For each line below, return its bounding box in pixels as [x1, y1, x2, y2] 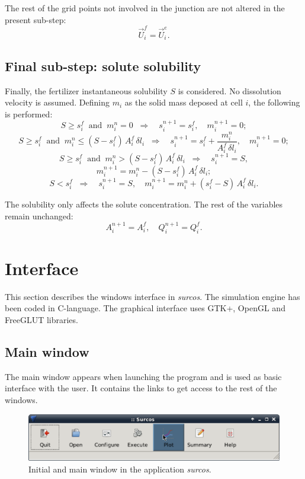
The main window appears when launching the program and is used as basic [5, 370, 282, 382]
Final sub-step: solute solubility [5, 56, 201, 75]
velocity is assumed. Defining [5, 96, 110, 108]
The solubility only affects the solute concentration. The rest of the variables [5, 197, 283, 210]
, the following [248, 96, 300, 108]
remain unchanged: [5, 209, 73, 222]
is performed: [5, 107, 53, 120]
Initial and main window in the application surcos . [28, 462, 211, 475]
